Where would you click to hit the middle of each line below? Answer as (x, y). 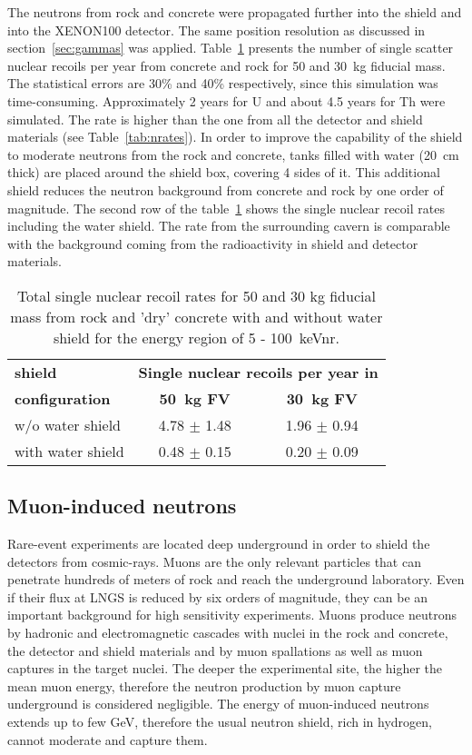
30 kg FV (322, 398)
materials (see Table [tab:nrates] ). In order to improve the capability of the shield (235, 137)
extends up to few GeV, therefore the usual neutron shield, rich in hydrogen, (220, 722)
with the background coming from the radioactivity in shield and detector (213, 243)
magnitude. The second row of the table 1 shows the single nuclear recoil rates (226, 208)
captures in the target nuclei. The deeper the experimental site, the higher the (225, 668)
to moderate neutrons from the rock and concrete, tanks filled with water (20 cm (233, 154)
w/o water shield (68, 424)
